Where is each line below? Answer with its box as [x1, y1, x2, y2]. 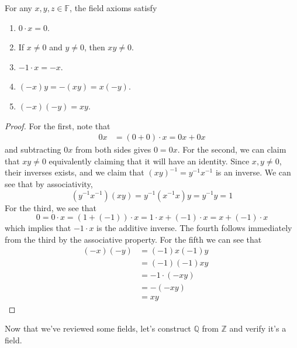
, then [84, 41, 105, 53]
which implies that [5, 222, 71, 234]
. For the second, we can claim [177, 143, 286, 156]
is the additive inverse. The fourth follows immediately [96, 222, 292, 234]
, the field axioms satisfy [70, 2, 157, 13]
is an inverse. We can [215, 166, 291, 178]
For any [5, 2, 32, 13]
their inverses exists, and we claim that [5, 166, 144, 178]
